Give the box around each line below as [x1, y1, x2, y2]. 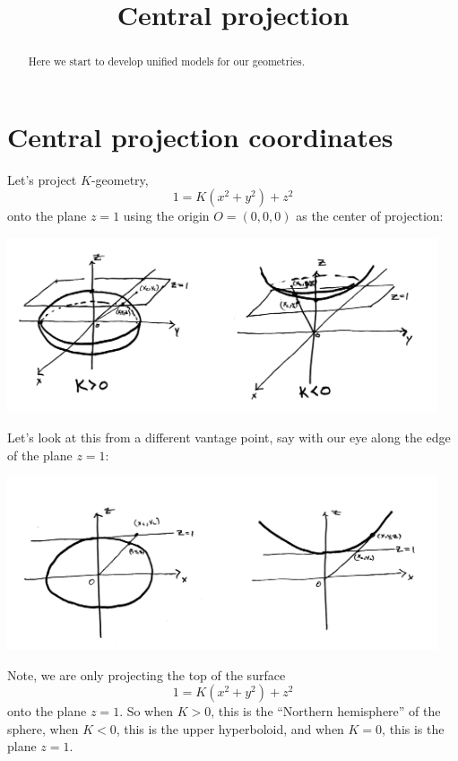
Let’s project [7, 170, 77, 188]
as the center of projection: [296, 206, 444, 225]
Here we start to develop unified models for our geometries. [28, 54, 305, 69]
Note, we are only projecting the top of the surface [7, 665, 286, 684]
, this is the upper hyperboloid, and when [116, 719, 344, 738]
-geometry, [91, 170, 149, 188]
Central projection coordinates [7, 118, 393, 154]
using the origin [123, 206, 210, 225]
